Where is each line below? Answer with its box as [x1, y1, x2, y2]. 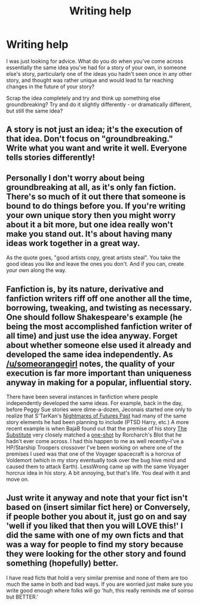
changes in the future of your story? [6, 82, 95, 90]
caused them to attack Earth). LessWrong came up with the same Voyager [6, 463, 189, 470]
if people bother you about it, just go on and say [6, 512, 187, 522]
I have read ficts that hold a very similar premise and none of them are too [6, 574, 188, 581]
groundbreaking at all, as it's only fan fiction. [6, 182, 176, 192]
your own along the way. [6, 267, 67, 274]
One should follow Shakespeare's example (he [6, 312, 183, 322]
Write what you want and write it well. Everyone [6, 143, 187, 153]
